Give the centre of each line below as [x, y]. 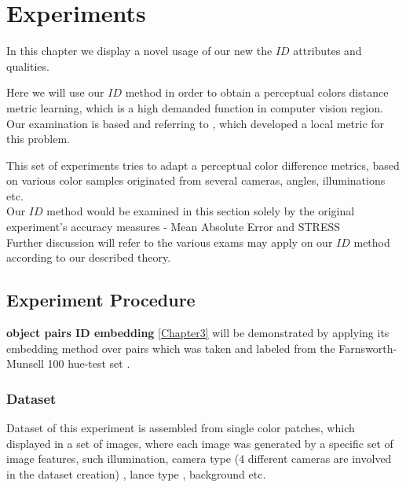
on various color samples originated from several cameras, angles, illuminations [196, 180]
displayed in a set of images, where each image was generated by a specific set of [200, 443]
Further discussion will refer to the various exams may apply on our [170, 242]
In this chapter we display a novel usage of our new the [139, 51]
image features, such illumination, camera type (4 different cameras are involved [199, 459]
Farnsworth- [368, 348]
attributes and [327, 51]
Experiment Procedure [101, 300]
